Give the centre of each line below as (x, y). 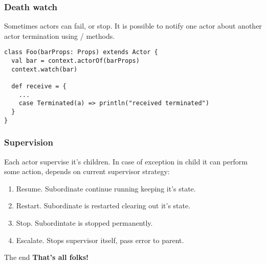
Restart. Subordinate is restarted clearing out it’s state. (103, 206)
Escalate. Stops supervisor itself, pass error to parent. (100, 240)
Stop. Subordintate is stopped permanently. (84, 222)
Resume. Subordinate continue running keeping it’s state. (106, 188)
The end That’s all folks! (46, 257)
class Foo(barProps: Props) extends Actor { (81, 52)
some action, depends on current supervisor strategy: (87, 171)
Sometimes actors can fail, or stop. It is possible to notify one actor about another (133, 26)
